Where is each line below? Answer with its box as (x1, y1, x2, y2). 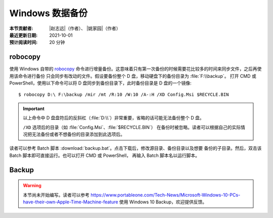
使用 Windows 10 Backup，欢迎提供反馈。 (119, 199, 207, 205)
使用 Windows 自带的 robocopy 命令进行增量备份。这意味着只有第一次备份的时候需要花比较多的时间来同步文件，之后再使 (9, 66, 262, 72)
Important (23, 105, 45, 111)
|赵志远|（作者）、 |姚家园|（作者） (49, 25, 121, 31)
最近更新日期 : (9, 32, 38, 38)
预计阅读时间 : (9, 39, 38, 46)
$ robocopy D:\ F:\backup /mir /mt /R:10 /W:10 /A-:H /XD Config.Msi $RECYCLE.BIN (18, 92, 229, 98)
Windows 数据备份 (9, 8, 88, 19)
